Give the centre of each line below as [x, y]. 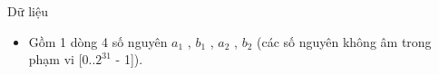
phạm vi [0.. [62, 59]
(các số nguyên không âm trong [344, 41]
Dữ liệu [28, 11]
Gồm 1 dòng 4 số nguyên [98, 41]
